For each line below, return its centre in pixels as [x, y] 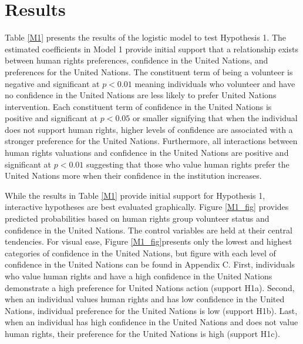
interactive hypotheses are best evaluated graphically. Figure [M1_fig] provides [147, 207]
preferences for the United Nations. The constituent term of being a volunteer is [149, 71]
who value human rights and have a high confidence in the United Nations [139, 276]
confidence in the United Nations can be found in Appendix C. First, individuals [150, 264]
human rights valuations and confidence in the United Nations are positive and [147, 153]
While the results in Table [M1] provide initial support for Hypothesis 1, [135, 195]
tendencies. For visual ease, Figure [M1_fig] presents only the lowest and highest [149, 241]
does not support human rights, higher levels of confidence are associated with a [149, 129]
